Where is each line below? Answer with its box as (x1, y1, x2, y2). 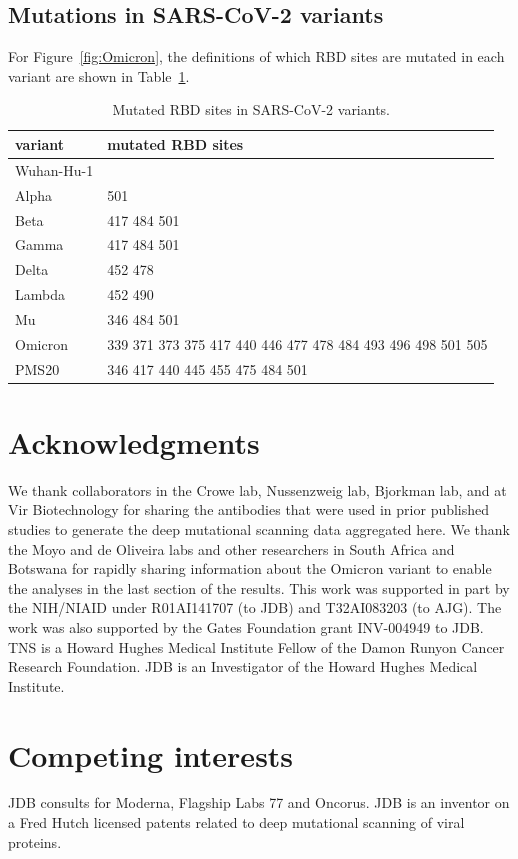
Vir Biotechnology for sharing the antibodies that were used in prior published (8, 499, 490, 520)
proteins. (8, 831, 62, 852)
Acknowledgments (8, 421, 260, 462)
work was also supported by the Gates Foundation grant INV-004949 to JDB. (8, 616, 484, 637)
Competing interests (8, 734, 294, 775)
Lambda (15, 284, 65, 305)
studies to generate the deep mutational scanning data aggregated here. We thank (8, 518, 511, 539)
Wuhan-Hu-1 (15, 159, 94, 180)
